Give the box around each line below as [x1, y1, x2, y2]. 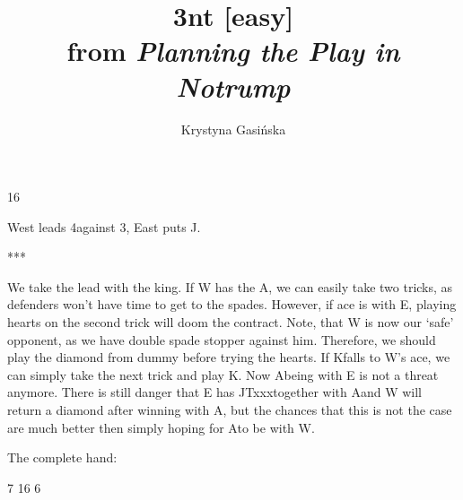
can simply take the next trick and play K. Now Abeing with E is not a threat [7, 365, 439, 384]
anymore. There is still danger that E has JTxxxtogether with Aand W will [7, 383, 423, 401]
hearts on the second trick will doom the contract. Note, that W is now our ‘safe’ [7, 313, 454, 332]
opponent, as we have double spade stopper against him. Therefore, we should [7, 330, 436, 349]
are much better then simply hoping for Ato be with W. [7, 418, 315, 436]
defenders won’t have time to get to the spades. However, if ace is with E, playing [7, 295, 457, 314]
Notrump [176, 67, 291, 105]
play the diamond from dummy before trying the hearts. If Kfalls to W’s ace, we [7, 348, 450, 366]
